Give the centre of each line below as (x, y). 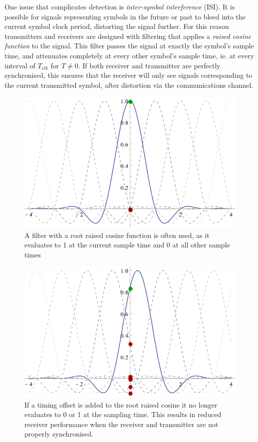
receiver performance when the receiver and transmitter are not (122, 424)
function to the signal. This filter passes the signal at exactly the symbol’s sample (129, 46)
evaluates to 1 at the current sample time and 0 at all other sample (127, 245)
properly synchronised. (59, 434)
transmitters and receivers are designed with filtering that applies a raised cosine (128, 36)
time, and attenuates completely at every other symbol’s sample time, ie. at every (129, 55)
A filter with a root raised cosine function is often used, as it (117, 235)
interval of (20, 65)
